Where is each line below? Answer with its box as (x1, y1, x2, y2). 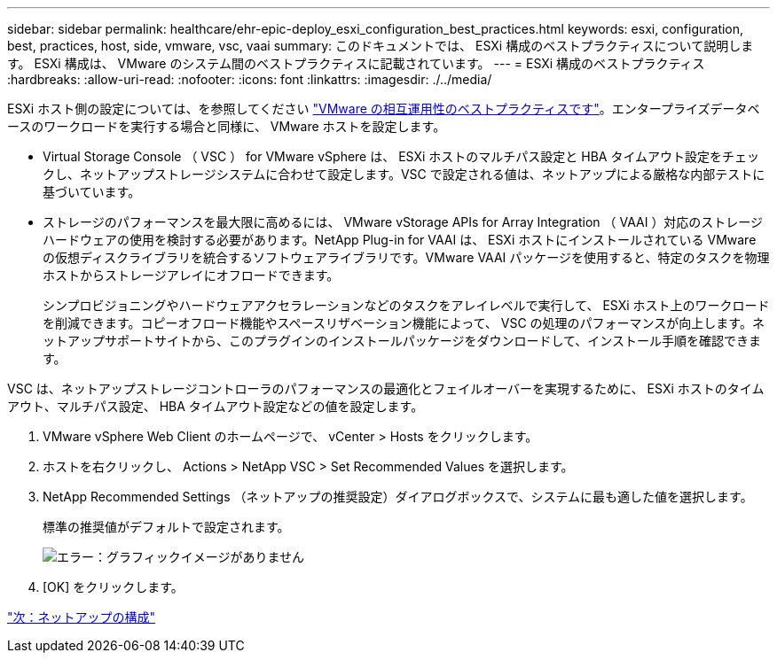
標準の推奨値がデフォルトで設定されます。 (43, 519, 290, 534)
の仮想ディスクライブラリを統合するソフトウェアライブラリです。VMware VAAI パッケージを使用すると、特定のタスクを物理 (43, 250, 770, 265)
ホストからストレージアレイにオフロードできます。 (43, 268, 340, 283)
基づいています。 (43, 184, 141, 199)
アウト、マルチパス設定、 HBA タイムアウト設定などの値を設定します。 (7, 399, 424, 414)
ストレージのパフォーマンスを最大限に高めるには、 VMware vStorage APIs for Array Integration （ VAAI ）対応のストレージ (43, 214, 764, 229)
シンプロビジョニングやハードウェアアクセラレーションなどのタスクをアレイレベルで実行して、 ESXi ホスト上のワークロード (43, 298, 770, 313)
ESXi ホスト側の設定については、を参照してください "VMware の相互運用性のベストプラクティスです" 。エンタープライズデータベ (7, 101, 760, 116)
